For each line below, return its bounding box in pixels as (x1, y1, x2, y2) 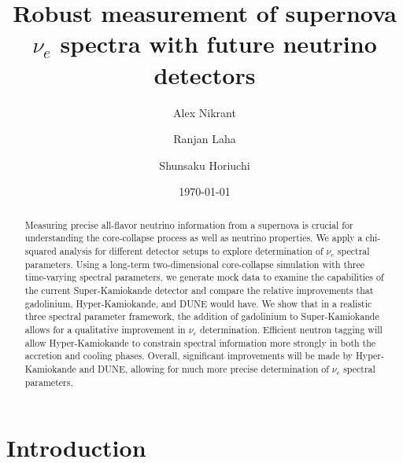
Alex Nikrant (173, 104, 236, 120)
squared (24, 244, 57, 257)
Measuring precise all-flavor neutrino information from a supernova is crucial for (24, 218, 353, 231)
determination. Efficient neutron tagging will (200, 322, 383, 336)
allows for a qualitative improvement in (24, 322, 186, 336)
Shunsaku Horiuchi (159, 156, 250, 173)
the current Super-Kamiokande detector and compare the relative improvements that (24, 283, 374, 296)
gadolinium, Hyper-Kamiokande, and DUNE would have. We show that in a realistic (24, 296, 372, 310)
